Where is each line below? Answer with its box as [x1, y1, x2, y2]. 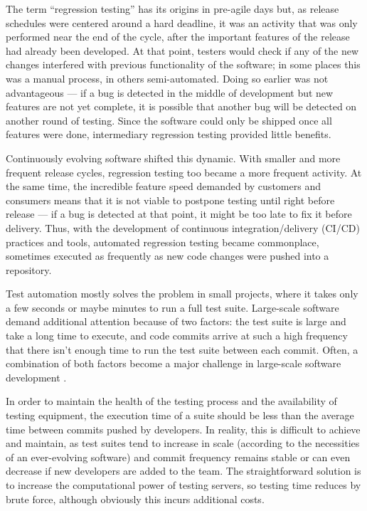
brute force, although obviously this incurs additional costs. [6, 491, 265, 506]
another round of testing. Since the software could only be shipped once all [6, 112, 332, 127]
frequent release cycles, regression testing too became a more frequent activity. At [6, 164, 362, 179]
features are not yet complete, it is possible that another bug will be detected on [6, 99, 357, 114]
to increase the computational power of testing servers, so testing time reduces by [6, 478, 361, 492]
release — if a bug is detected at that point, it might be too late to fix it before [6, 206, 352, 221]
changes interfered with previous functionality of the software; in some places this [6, 57, 361, 72]
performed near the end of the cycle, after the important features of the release [6, 29, 350, 44]
